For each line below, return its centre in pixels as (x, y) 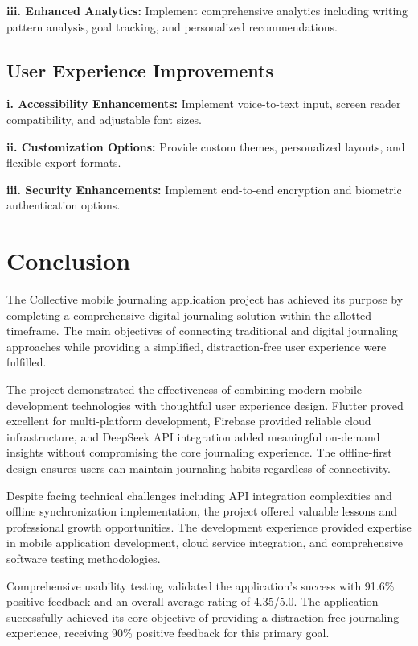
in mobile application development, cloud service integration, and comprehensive (205, 542)
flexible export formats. (64, 162)
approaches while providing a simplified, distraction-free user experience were (197, 346)
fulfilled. (27, 362)
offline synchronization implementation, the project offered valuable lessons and (202, 511)
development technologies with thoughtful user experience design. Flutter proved (205, 405)
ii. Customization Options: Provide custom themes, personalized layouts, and (206, 146)
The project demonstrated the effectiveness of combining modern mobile (184, 389)
